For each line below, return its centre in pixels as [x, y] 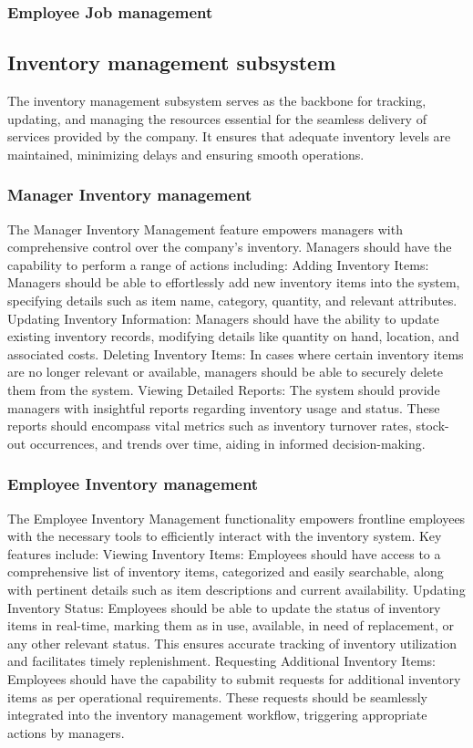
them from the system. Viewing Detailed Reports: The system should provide [224, 389]
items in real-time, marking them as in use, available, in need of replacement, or [231, 625]
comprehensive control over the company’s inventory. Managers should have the [230, 247]
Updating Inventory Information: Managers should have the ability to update [223, 318]
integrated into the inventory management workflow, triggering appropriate [217, 715]
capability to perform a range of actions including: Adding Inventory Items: [218, 264]
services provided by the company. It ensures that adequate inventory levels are [229, 136]
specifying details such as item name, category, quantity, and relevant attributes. [232, 301]
